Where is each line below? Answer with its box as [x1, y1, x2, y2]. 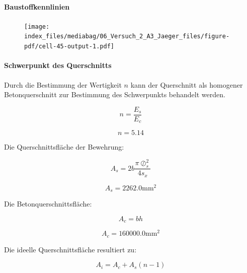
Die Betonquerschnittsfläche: [4, 198, 92, 209]
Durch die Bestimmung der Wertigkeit [4, 79, 122, 90]
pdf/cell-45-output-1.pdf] [24, 43, 114, 50]
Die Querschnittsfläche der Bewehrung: [4, 142, 124, 152]
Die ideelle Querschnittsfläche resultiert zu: [4, 244, 137, 254]
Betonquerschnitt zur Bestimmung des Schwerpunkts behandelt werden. [4, 89, 225, 100]
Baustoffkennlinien [4, 1, 70, 12]
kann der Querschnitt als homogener [130, 79, 243, 90]
